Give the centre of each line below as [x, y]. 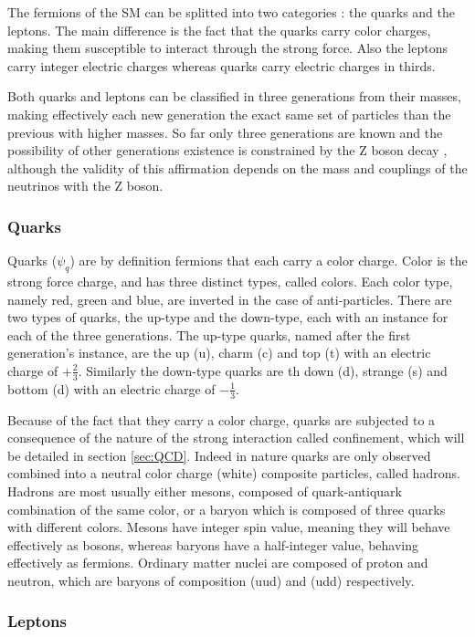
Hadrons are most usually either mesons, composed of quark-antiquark [205, 491]
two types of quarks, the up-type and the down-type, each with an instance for [228, 317]
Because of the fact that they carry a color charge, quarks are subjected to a [222, 419]
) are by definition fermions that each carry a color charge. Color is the [269, 261]
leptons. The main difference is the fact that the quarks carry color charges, [219, 30]
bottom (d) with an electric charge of [111, 388]
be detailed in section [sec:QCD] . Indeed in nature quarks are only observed [219, 455]
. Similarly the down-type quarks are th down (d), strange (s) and [263, 370]
